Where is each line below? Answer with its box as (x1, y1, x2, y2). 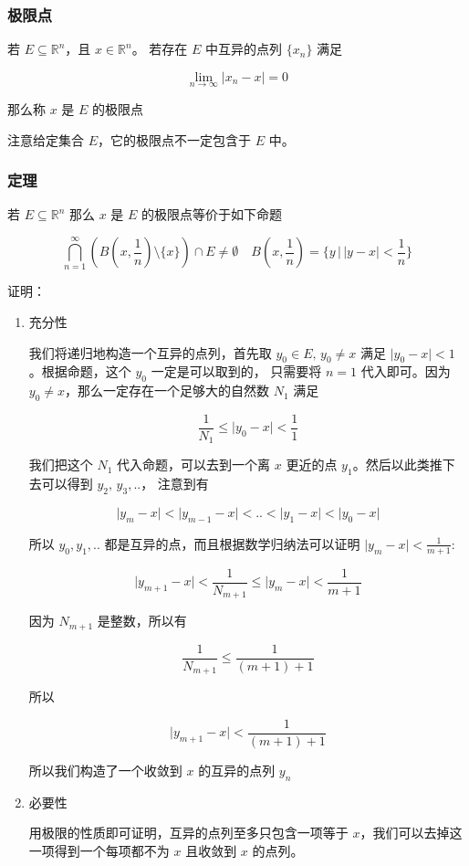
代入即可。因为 (360, 362, 451, 381)
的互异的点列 (198, 760, 276, 779)
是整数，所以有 (97, 611, 187, 630)
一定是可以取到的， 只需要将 (151, 362, 322, 381)
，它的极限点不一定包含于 (98, 130, 252, 149)
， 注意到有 (141, 474, 209, 493)
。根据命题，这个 (28, 362, 131, 381)
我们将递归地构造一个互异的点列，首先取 (28, 343, 272, 362)
